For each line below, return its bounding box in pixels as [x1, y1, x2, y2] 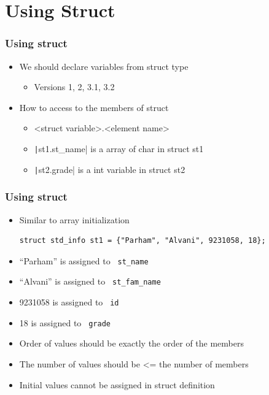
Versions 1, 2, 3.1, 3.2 [34, 80, 115, 93]
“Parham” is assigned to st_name [19, 254, 149, 267]
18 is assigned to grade [19, 316, 111, 329]
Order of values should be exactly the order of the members [19, 337, 244, 350]
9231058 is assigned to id [19, 296, 119, 308]
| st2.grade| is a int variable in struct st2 [34, 163, 185, 175]
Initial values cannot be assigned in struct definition [19, 378, 215, 391]
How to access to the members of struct [19, 101, 169, 113]
